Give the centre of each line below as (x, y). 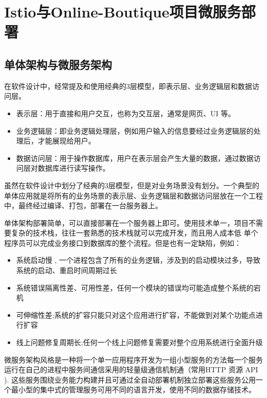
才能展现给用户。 (66, 141)
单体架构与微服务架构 (58, 64)
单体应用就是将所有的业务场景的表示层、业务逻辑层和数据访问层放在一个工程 (133, 195)
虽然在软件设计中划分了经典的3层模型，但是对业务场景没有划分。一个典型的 (132, 185)
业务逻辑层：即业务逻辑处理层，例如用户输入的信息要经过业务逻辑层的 (135, 130)
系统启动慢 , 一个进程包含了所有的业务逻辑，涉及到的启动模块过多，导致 (138, 260)
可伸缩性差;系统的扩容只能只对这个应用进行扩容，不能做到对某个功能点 (136, 314)
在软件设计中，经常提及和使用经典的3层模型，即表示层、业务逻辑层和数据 (128, 86)
